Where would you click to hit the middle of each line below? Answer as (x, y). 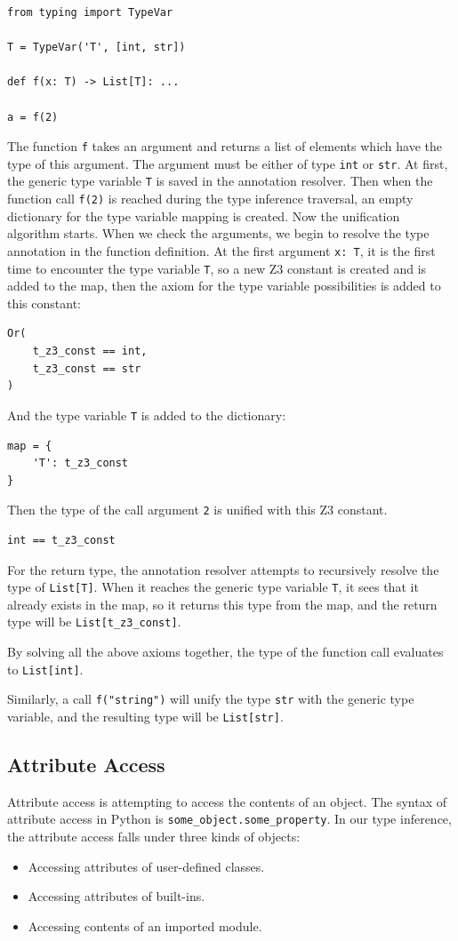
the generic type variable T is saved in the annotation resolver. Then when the (220, 181)
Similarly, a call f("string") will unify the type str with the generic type (211, 699)
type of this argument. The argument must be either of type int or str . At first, (228, 163)
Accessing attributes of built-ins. (117, 896)
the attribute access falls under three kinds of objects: (154, 837)
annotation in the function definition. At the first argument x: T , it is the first (221, 250)
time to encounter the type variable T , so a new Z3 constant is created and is (217, 268)
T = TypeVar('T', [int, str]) (96, 48)
